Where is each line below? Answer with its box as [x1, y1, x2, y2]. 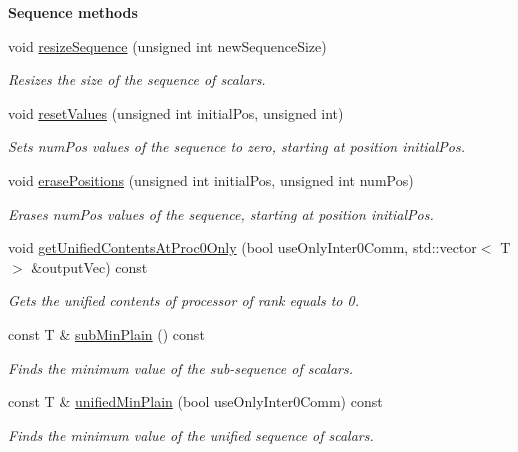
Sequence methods [8, 2, 138, 22]
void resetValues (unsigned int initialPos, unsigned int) [8, 102, 344, 123]
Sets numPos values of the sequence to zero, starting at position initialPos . [8, 136, 466, 157]
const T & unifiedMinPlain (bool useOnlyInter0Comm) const [8, 391, 383, 412]
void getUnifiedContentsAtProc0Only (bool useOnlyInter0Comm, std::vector [8, 237, 477, 258]
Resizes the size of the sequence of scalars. [8, 69, 266, 90]
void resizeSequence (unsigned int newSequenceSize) [8, 35, 327, 56]
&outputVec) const [31, 256, 148, 277]
